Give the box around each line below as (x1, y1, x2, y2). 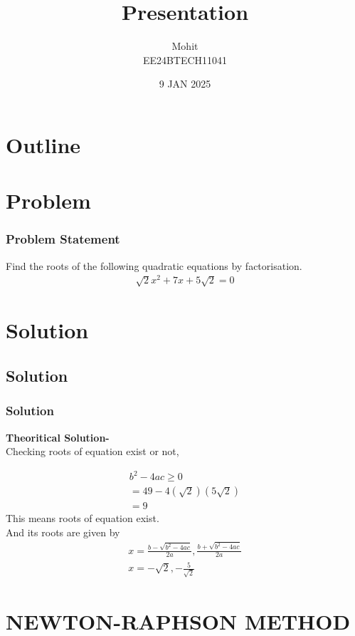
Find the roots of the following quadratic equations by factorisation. (6, 258, 302, 273)
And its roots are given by (6, 524, 120, 539)
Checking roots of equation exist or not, (6, 444, 179, 459)
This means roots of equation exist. (6, 511, 159, 526)
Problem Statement (6, 230, 120, 248)
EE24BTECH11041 (142, 52, 228, 67)
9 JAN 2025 (159, 76, 211, 91)
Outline (6, 130, 81, 159)
